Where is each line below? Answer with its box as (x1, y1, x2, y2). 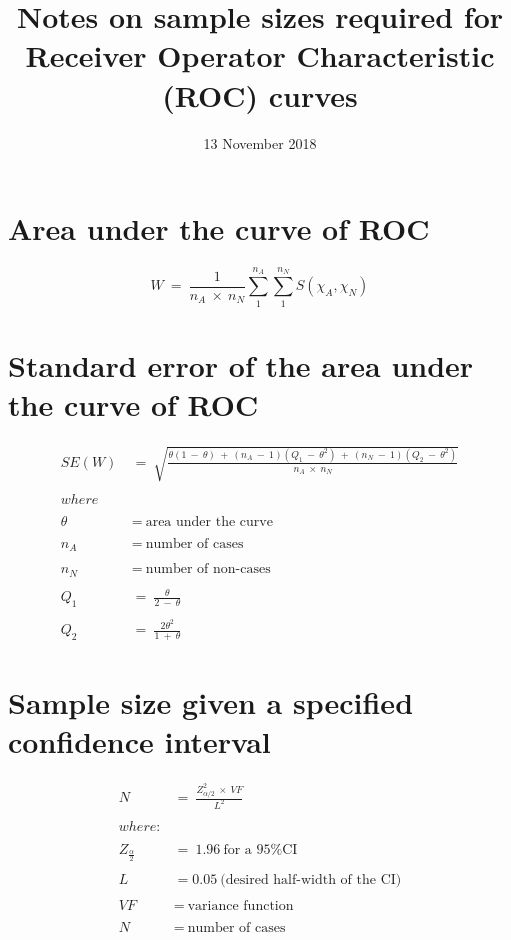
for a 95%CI (223, 843, 298, 858)
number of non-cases (145, 562, 271, 577)
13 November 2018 (203, 132, 317, 153)
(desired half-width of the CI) (220, 873, 402, 888)
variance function (187, 899, 294, 914)
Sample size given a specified (8, 682, 414, 723)
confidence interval (8, 721, 271, 762)
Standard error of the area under (8, 344, 474, 385)
